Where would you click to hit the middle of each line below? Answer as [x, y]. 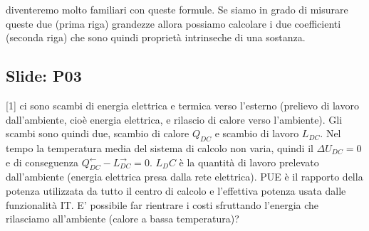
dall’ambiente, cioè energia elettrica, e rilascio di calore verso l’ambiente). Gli [174, 119]
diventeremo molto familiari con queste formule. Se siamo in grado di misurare [177, 9]
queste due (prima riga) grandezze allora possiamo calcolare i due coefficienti [173, 23]
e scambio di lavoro [257, 133]
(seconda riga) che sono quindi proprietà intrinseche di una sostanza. [156, 37]
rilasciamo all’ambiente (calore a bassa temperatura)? [123, 219]
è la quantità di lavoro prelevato [249, 162]
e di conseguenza [42, 162]
